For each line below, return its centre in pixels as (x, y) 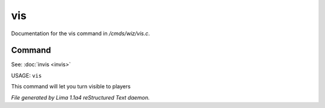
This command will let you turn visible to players (71, 87)
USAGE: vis (26, 75)
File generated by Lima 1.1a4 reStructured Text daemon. (80, 97)
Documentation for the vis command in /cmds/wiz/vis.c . (81, 33)
